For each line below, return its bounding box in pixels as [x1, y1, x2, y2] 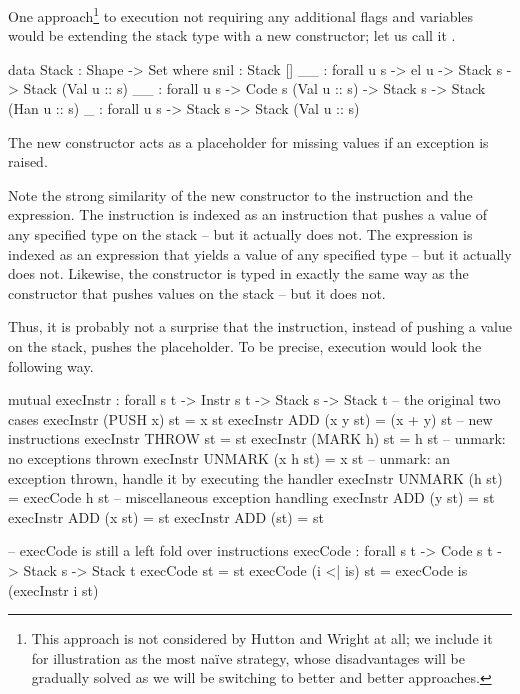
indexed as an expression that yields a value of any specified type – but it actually [8, 243, 512, 264]
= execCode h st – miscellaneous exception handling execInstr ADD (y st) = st [8, 487, 495, 508]
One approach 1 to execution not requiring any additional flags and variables [8, 3, 474, 26]
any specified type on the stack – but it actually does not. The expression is [8, 224, 473, 244]
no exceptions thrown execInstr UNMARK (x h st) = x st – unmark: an [8, 447, 450, 468]
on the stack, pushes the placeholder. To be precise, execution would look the [8, 335, 482, 356]
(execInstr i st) [8, 579, 99, 600]
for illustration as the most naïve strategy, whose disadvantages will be [31, 647, 465, 668]
